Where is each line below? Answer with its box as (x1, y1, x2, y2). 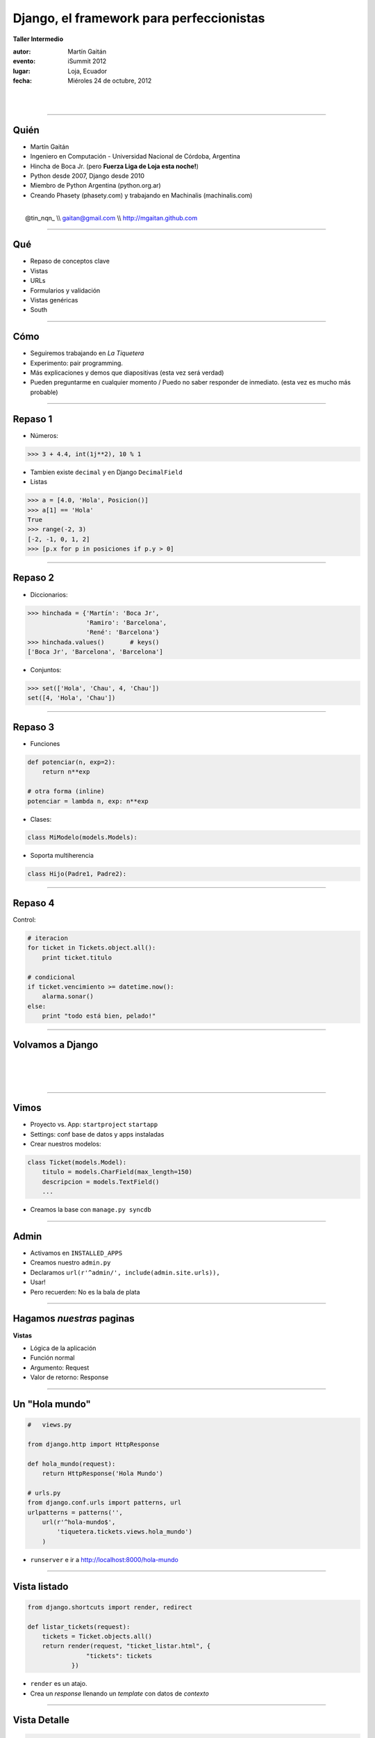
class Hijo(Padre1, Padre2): (27, 870, 127, 878)
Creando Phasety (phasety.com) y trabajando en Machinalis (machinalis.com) (30, 191, 253, 200)
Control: (12, 915, 36, 924)
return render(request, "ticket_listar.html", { (42, 1642, 211, 1650)
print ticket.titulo (42, 953, 112, 961)
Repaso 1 (12, 413, 53, 425)
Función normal (30, 1354, 76, 1362)
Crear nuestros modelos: (30, 1140, 101, 1148)
